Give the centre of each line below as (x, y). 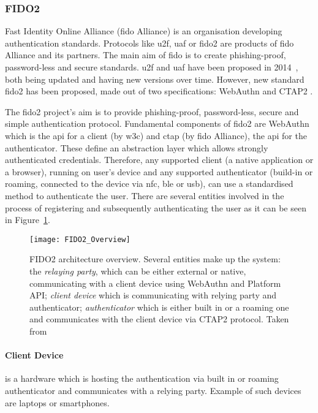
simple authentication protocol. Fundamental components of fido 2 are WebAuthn (157, 123)
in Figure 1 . (28, 220)
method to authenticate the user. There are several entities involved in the (145, 195)
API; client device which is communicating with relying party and (153, 295)
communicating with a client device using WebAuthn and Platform (155, 283)
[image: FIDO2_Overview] (80, 239)
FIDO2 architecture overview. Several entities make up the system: (155, 259)
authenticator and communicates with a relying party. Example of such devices (153, 390)
